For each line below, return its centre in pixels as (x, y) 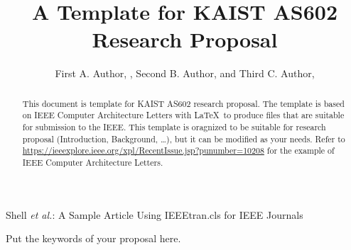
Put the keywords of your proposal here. (93, 238)
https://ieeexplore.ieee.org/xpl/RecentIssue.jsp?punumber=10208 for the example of (178, 150)
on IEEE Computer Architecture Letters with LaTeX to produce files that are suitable (183, 115)
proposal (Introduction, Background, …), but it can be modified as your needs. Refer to (184, 138)
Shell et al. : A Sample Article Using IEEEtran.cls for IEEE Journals (155, 214)
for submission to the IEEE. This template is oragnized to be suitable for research (174, 127)
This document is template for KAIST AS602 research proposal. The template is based (183, 103)
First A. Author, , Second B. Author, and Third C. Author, (185, 73)
